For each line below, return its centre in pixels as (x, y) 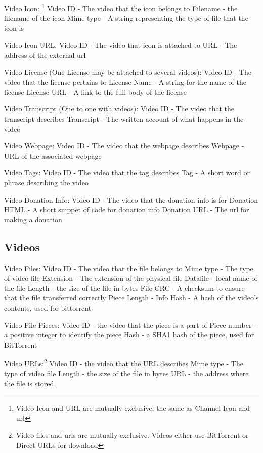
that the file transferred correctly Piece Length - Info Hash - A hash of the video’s (131, 298)
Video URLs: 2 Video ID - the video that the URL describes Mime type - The (124, 363)
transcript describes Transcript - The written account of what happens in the (124, 119)
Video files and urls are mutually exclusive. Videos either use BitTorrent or (132, 435)
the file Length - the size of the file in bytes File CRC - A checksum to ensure (124, 288)
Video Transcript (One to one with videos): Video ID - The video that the (119, 109)
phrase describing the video (47, 182)
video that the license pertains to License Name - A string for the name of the (125, 82)
